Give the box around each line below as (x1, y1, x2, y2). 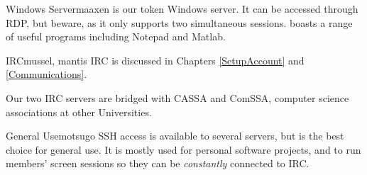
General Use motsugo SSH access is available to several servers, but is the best (6, 128, 344, 143)
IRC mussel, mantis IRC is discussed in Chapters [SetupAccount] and (6, 52, 305, 67)
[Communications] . (6, 67, 87, 81)
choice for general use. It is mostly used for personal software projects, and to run (6, 142, 361, 157)
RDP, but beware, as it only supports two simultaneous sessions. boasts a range (6, 15, 353, 30)
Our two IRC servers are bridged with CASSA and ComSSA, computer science (6, 90, 349, 105)
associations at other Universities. (6, 104, 152, 119)
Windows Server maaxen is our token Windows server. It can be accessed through (6, 1, 358, 16)
